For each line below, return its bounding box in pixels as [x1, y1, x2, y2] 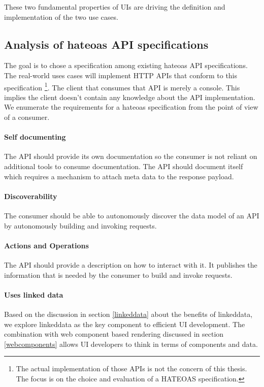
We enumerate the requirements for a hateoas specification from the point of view [4, 102, 258, 112]
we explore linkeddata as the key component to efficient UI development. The [4, 318, 245, 329]
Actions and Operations [4, 240, 89, 250]
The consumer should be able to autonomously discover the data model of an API [4, 210, 259, 220]
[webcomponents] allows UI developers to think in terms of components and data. [4, 338, 258, 349]
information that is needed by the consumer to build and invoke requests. [4, 269, 233, 280]
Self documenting [4, 132, 66, 142]
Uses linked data [4, 289, 63, 300]
